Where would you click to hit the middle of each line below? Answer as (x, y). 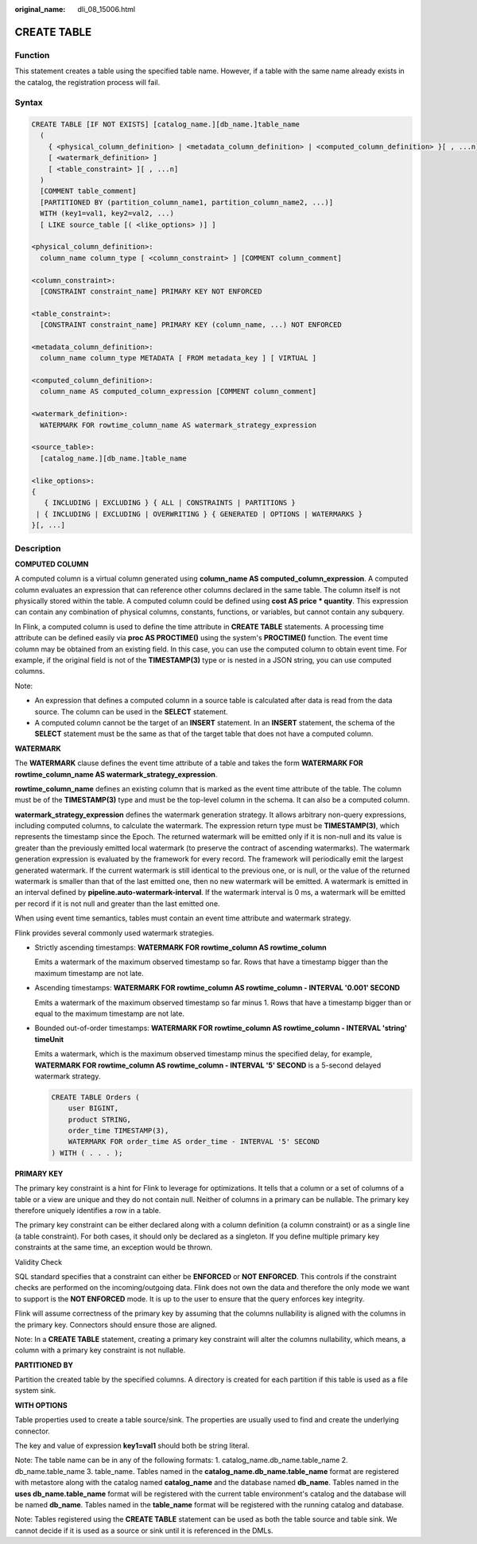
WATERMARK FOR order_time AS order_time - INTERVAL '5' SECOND (194, 1142)
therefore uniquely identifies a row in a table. (88, 1210)
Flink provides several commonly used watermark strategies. (114, 933)
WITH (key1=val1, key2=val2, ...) (107, 214)
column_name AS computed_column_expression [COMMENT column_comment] (178, 391)
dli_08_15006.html (106, 9)
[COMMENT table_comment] (88, 191)
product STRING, (99, 1119)
